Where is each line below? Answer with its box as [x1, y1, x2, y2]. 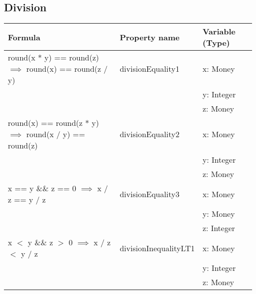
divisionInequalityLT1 [120, 242, 195, 254]
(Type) [202, 37, 230, 49]
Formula [8, 31, 40, 43]
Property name [120, 31, 180, 43]
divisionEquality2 [120, 128, 180, 140]
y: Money [202, 208, 235, 220]
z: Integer [202, 222, 235, 234]
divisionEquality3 [120, 188, 180, 200]
